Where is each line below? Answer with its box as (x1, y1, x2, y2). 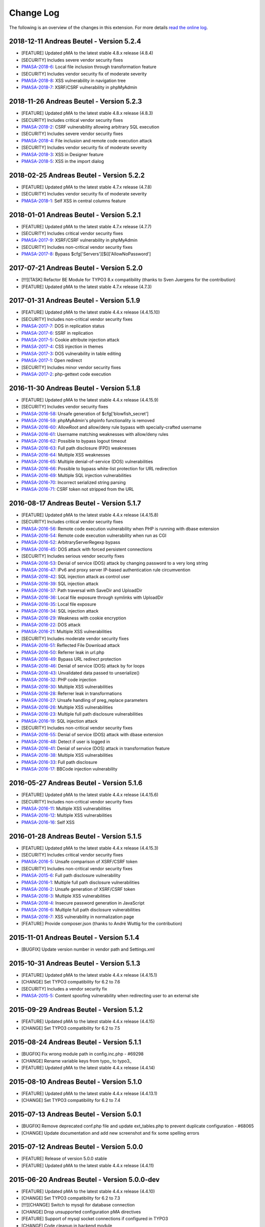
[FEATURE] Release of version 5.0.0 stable (21, 1156, 107, 1162)
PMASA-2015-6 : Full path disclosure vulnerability (21, 873, 121, 879)
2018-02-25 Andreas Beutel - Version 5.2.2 (9, 171, 145, 179)
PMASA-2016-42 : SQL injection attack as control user (21, 574, 130, 580)
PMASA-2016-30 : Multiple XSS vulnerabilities (21, 684, 113, 690)
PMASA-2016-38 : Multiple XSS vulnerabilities (21, 752, 113, 758)
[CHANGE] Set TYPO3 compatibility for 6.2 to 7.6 (21, 979, 120, 985)
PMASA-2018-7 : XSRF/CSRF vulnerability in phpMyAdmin (21, 84, 137, 90)
